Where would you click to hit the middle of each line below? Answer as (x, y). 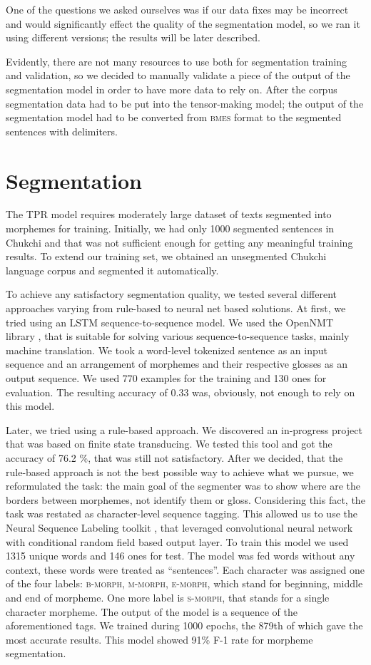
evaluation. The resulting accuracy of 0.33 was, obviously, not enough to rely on (181, 392)
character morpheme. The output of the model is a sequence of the (152, 611)
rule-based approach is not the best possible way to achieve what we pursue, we (180, 471)
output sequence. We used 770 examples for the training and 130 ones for (166, 378)
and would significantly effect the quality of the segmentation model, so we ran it (183, 23)
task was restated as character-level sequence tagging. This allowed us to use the (182, 514)
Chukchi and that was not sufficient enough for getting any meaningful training (179, 242)
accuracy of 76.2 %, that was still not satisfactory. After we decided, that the (174, 457)
